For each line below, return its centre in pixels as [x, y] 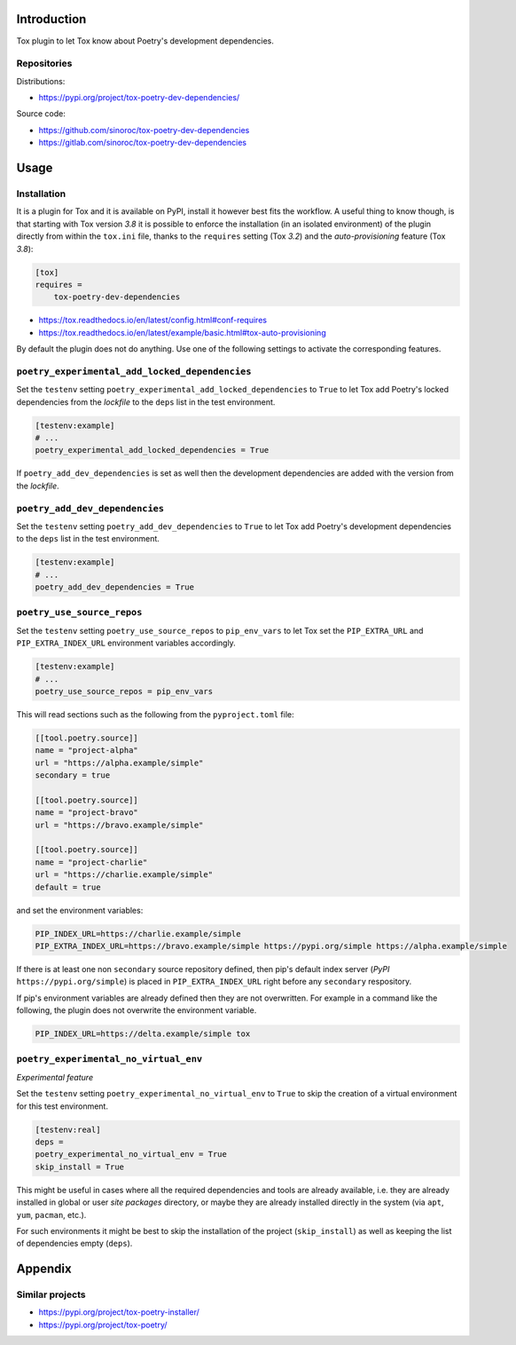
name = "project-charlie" [91, 862]
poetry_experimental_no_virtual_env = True [131, 1155]
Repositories [44, 64]
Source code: [41, 114]
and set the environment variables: [80, 910]
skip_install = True [79, 1167]
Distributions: [41, 81]
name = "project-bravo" [87, 813]
